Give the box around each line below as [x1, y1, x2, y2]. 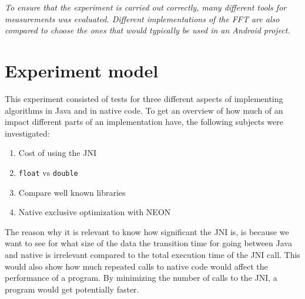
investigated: [5, 127, 50, 139]
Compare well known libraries [18, 186, 126, 198]
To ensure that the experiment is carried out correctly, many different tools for [5, 1, 287, 13]
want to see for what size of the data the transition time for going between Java [5, 237, 292, 249]
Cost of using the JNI [18, 147, 96, 159]
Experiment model [5, 58, 159, 82]
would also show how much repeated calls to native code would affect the [5, 260, 268, 272]
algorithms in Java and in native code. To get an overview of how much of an [5, 104, 283, 116]
